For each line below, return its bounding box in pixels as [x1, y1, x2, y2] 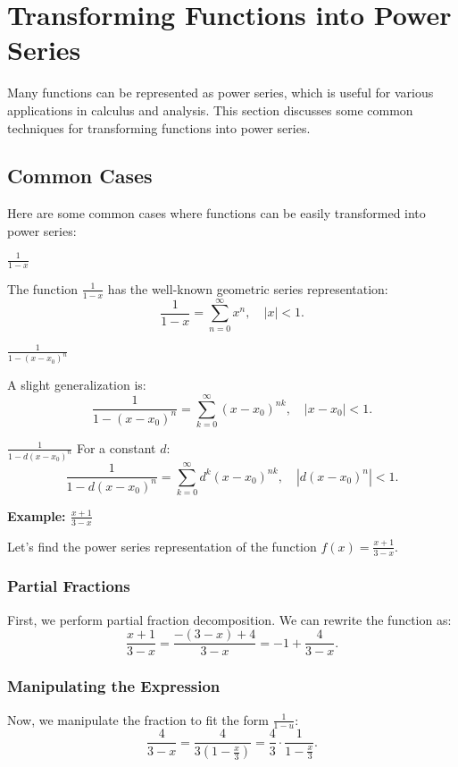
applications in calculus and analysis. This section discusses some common [7, 100, 413, 119]
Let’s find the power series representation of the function [7, 536, 317, 555]
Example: [7, 506, 66, 525]
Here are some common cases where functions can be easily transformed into [7, 204, 426, 223]
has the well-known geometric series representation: [107, 279, 388, 298]
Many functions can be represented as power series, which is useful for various [7, 83, 434, 102]
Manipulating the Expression [7, 675, 221, 697]
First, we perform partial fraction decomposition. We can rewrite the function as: [7, 610, 452, 628]
